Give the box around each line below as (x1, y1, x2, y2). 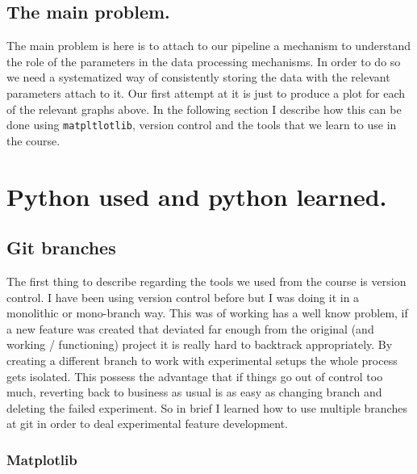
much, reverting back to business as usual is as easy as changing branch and (6, 384, 382, 401)
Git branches (6, 235, 116, 260)
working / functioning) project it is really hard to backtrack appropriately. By (6, 336, 393, 353)
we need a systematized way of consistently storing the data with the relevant (6, 69, 390, 86)
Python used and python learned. (6, 179, 387, 212)
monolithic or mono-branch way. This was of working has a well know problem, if (6, 304, 408, 321)
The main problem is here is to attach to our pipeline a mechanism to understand (6, 37, 411, 54)
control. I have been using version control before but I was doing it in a (6, 288, 360, 305)
